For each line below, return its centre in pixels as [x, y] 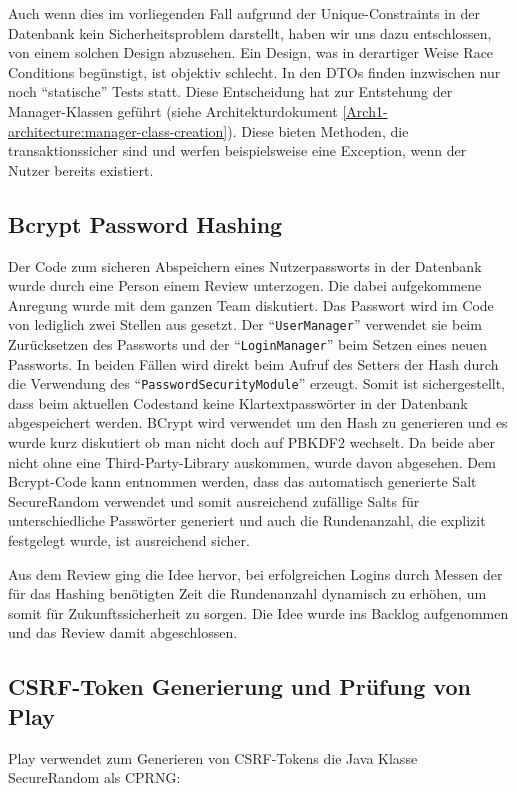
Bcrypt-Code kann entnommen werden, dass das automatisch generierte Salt [242, 481]
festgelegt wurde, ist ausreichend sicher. [129, 540]
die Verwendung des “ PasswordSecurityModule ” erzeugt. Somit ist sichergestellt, [257, 383]
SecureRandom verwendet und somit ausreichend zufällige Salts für [214, 500]
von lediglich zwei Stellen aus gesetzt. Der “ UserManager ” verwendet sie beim [245, 324]
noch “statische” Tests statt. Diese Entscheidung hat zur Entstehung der [230, 91]
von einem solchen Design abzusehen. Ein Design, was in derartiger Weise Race [251, 52]
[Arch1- [365, 110]
